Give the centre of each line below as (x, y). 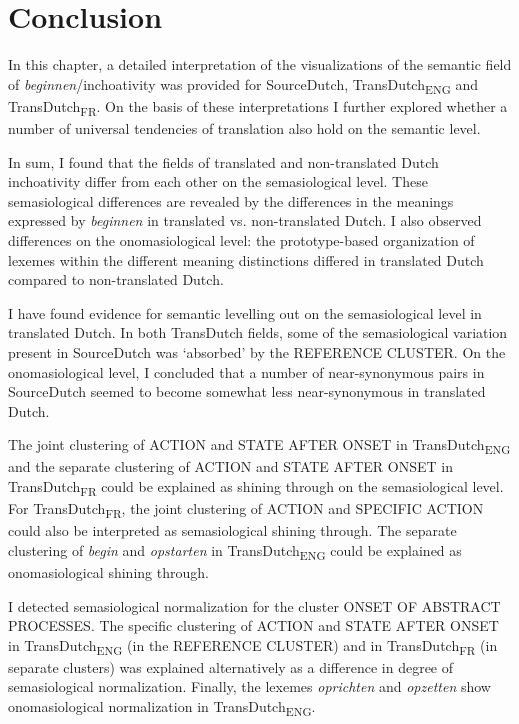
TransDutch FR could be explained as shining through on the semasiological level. (256, 487)
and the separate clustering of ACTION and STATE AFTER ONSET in (230, 466)
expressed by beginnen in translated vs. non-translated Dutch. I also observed (245, 220)
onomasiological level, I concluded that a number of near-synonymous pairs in (246, 371)
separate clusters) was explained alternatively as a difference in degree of (231, 666)
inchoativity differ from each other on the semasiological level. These (218, 181)
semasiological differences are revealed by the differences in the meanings (231, 200)
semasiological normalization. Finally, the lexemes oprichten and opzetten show (249, 686)
